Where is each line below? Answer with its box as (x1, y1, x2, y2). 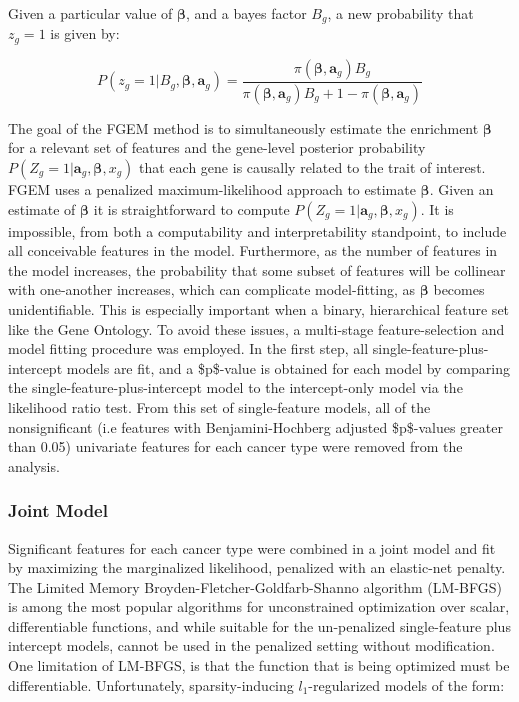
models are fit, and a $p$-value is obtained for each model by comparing (66, 357, 510, 378)
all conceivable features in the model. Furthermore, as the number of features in (8, 240, 498, 261)
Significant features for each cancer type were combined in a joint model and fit (8, 537, 496, 558)
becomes (433, 279, 485, 300)
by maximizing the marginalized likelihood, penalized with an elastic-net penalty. (8, 557, 506, 578)
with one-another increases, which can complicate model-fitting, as (8, 279, 416, 300)
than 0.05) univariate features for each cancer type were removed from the (8, 436, 463, 457)
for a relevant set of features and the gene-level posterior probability (8, 137, 426, 158)
